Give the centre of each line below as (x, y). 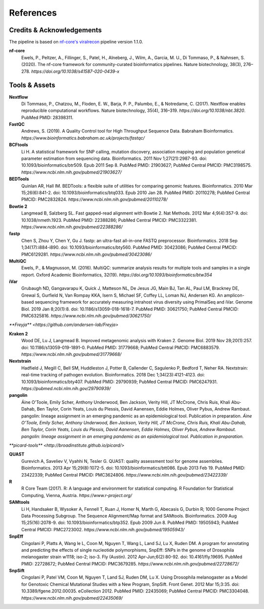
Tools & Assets (32, 85)
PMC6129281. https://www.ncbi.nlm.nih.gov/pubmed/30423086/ (87, 254)
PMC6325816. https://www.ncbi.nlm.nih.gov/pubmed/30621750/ (86, 316)
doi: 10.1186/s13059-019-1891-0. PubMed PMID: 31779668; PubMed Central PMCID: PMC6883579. (121, 348)
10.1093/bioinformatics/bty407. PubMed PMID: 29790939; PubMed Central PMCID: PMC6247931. (120, 382)
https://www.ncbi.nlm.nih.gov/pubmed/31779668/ (71, 354)
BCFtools (19, 145)
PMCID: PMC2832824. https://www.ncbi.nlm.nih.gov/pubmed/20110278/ (95, 199)
